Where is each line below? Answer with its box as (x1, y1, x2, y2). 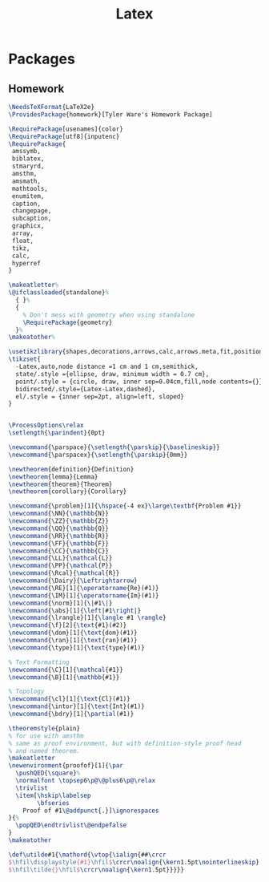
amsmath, (11, 177, 42, 185)
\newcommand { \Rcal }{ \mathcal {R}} (8, 569, 120, 577)
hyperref (11, 259, 42, 267)
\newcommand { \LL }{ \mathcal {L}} (8, 554, 113, 562)
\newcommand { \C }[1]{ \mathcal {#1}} (8, 666, 124, 674)
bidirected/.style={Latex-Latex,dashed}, (15, 385, 156, 393)
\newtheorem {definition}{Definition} (8, 465, 134, 473)
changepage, (11, 207, 52, 215)
